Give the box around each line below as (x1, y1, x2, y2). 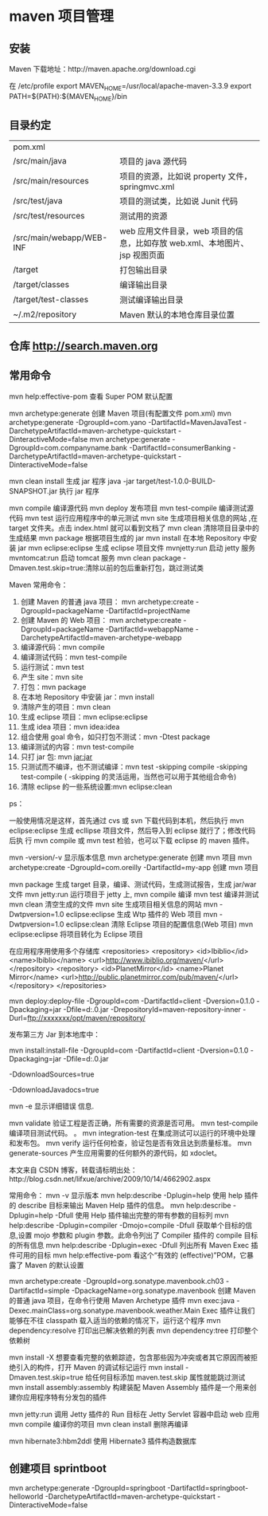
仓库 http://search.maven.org (9, 339, 158, 352)
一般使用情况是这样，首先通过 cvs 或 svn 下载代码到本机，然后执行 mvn (9, 815, 245, 825)
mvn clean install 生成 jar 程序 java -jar (9, 476, 135, 486)
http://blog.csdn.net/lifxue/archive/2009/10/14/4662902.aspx (9, 1174, 212, 1183)
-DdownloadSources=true (9, 1069, 95, 1079)
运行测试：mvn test (20, 662, 84, 671)
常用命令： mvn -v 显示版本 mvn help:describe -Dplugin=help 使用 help (9, 1190, 243, 1200)
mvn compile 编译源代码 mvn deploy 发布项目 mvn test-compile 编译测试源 (9, 503, 254, 513)
